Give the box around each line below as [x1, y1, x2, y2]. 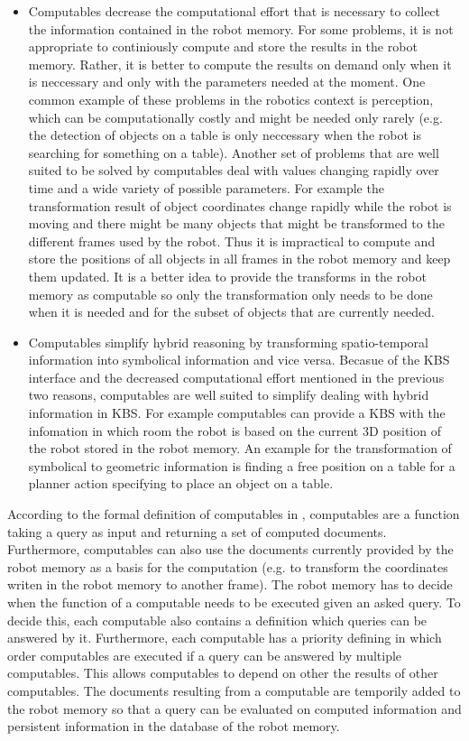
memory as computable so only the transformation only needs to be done [28, 284, 433, 303]
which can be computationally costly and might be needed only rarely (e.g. [28, 107, 443, 126]
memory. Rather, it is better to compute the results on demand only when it [28, 54, 452, 73]
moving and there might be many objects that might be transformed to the [28, 214, 445, 233]
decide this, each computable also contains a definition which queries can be [7, 610, 428, 629]
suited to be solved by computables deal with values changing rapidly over [28, 161, 439, 180]
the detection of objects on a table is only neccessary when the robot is [28, 125, 421, 144]
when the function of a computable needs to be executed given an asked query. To [7, 593, 461, 611]
